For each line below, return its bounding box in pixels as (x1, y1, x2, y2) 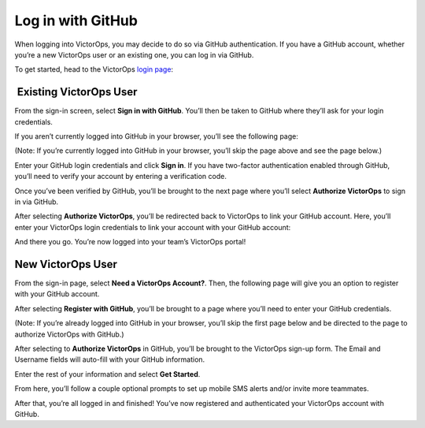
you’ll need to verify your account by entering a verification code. (14, 172, 227, 181)
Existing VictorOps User (17, 85, 138, 99)
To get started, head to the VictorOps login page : (14, 65, 173, 74)
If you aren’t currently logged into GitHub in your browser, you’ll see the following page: (14, 132, 298, 141)
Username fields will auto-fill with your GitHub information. (14, 355, 205, 364)
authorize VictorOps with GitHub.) (14, 329, 125, 339)
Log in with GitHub (14, 12, 138, 29)
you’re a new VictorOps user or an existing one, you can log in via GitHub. (14, 50, 254, 59)
